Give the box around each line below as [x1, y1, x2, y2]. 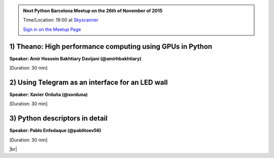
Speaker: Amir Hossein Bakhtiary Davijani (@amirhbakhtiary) [9, 55, 142, 61]
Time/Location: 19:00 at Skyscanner [23, 17, 99, 23]
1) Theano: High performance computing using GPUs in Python [9, 42, 213, 51]
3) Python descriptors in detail [9, 114, 108, 123]
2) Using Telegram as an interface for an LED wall [9, 78, 168, 86]
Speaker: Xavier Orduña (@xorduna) [9, 91, 88, 98]
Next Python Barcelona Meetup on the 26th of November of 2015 [23, 8, 162, 14]
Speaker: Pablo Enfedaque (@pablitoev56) [9, 128, 101, 134]
